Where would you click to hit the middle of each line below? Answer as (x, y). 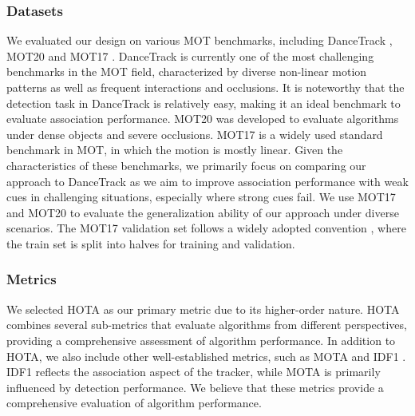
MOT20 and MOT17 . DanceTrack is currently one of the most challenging (190, 55)
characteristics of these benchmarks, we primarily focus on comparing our (186, 165)
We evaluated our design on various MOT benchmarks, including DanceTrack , (200, 40)
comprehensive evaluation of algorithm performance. (134, 403)
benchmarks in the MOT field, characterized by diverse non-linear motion (187, 71)
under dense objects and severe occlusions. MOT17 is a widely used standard (195, 134)
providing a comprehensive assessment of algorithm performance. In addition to (201, 340)
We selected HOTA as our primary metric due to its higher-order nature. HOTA (203, 309)
